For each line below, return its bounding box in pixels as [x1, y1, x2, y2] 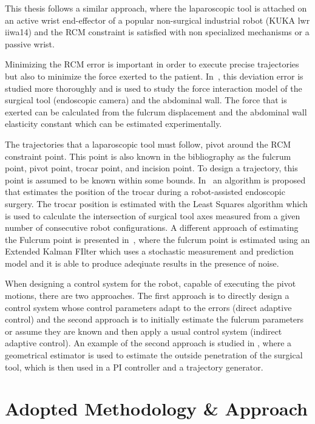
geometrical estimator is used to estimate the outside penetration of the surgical [5, 349, 303, 361]
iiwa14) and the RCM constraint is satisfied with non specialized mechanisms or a [5, 26, 310, 38]
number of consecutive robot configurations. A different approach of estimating [5, 221, 299, 234]
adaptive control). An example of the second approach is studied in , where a [5, 337, 292, 349]
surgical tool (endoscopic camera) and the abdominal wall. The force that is [5, 94, 287, 106]
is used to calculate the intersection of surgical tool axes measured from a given [5, 209, 300, 222]
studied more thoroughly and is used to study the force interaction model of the [5, 81, 302, 94]
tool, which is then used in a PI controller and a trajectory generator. [5, 360, 263, 373]
